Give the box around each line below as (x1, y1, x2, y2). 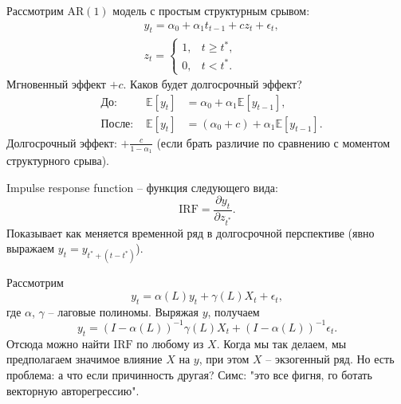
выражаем (6, 240, 55, 257)
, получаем (207, 303, 260, 320)
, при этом (199, 351, 250, 367)
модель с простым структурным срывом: (112, 2, 310, 18)
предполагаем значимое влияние (6, 351, 163, 367)
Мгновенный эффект (6, 76, 106, 92)
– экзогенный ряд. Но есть (265, 351, 395, 367)
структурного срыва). (6, 151, 110, 168)
